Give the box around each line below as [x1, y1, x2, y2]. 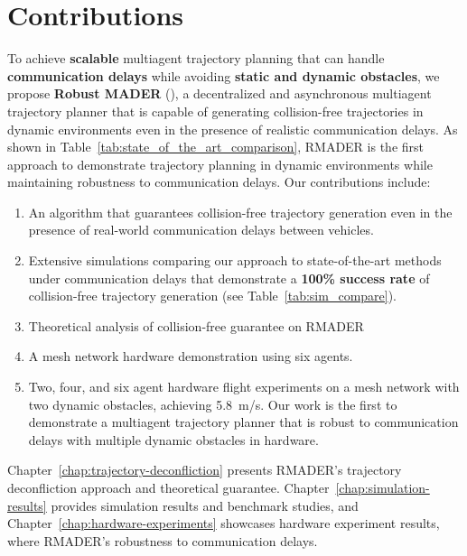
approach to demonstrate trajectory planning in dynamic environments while [7, 154, 433, 173]
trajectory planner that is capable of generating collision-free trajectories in [7, 101, 424, 120]
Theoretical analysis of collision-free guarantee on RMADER [28, 316, 364, 335]
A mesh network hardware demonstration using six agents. [28, 347, 353, 366]
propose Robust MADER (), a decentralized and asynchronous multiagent [7, 84, 432, 103]
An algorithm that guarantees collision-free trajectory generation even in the [28, 202, 453, 221]
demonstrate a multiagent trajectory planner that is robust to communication [28, 412, 459, 431]
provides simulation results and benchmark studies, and [51, 496, 359, 514]
